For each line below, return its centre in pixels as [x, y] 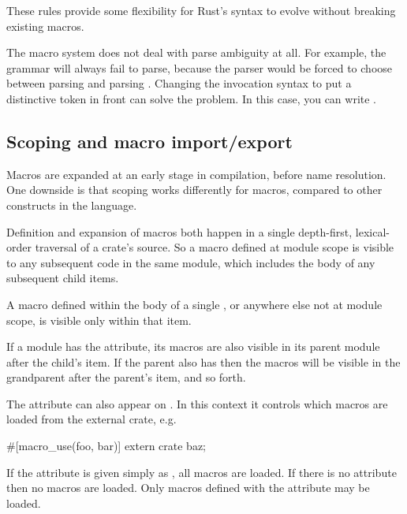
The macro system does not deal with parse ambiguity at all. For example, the [196, 52]
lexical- [372, 231]
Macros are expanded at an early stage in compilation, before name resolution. [196, 174]
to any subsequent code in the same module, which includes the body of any [191, 262]
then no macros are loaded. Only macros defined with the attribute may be [188, 488]
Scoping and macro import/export [149, 141]
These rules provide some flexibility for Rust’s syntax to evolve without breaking [201, 10]
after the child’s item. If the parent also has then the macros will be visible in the [203, 361]
